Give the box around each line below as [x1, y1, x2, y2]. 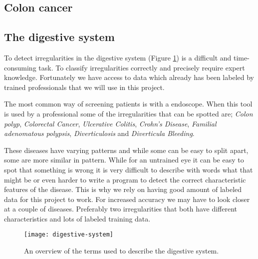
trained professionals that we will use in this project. [4, 81, 165, 92]
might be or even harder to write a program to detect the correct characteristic [4, 174, 246, 184]
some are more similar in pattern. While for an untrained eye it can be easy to [4, 154, 244, 165]
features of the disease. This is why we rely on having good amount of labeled [4, 184, 242, 194]
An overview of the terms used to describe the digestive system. [24, 245, 219, 256]
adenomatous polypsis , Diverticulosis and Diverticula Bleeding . [4, 128, 195, 138]
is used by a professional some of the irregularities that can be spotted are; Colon [4, 108, 253, 118]
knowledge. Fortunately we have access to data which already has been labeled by [4, 72, 254, 82]
